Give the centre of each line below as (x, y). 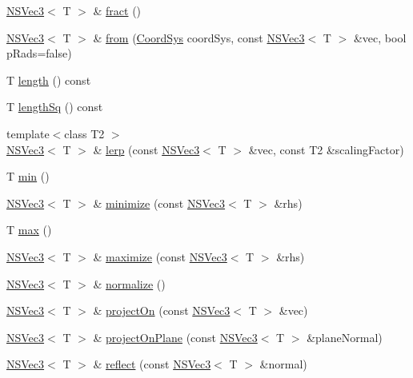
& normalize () (129, 283)
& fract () (117, 10)
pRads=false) (39, 53)
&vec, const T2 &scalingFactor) (326, 149)
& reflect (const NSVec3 (152, 364)
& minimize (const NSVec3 (159, 203)
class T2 (84, 133)
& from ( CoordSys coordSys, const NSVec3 (199, 37)
